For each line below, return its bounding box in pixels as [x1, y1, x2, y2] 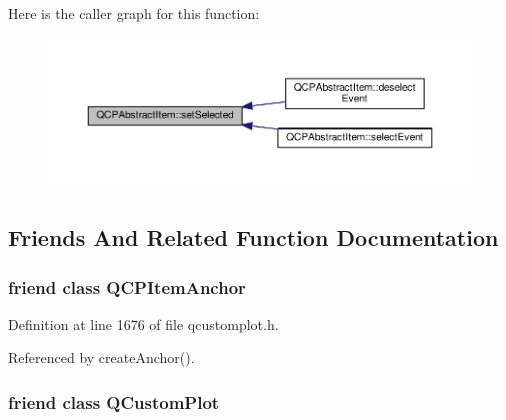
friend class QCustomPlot [8, 389, 220, 414]
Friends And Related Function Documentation [8, 222, 499, 253]
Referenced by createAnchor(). [8, 347, 195, 368]
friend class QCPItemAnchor [8, 274, 246, 299]
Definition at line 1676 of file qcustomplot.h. [8, 313, 279, 334]
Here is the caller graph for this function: [8, 3, 260, 23]
